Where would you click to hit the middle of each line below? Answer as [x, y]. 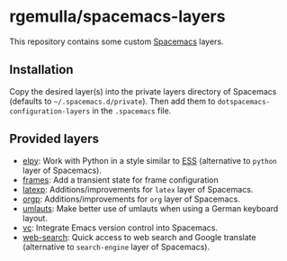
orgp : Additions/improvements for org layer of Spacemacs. [131, 199]
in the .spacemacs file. [132, 111]
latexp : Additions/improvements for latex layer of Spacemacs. [138, 189]
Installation [41, 70]
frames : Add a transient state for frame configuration [120, 180]
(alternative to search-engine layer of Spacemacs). [116, 247]
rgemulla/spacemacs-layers [117, 17]
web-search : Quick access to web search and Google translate [139, 237]
